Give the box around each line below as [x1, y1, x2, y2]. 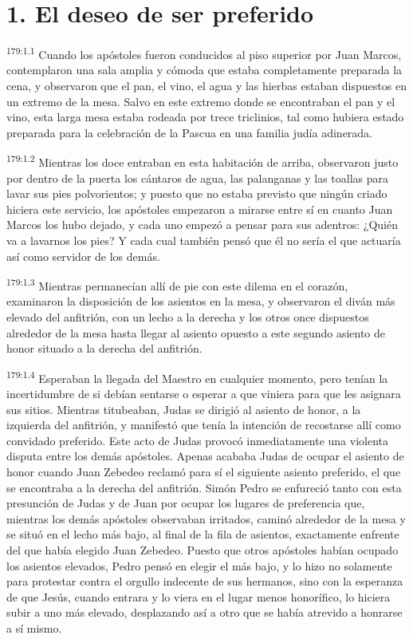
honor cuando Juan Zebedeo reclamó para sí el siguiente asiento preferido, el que [6, 463, 401, 479]
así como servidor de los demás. [6, 247, 160, 264]
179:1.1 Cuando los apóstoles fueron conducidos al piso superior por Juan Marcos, [6, 44, 402, 62]
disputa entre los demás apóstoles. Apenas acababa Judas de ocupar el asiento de [6, 448, 404, 464]
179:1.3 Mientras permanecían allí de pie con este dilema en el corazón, [6, 275, 348, 294]
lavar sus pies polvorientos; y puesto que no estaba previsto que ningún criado [6, 185, 387, 202]
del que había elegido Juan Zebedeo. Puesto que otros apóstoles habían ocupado [6, 541, 399, 558]
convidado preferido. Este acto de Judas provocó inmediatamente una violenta [6, 432, 389, 448]
